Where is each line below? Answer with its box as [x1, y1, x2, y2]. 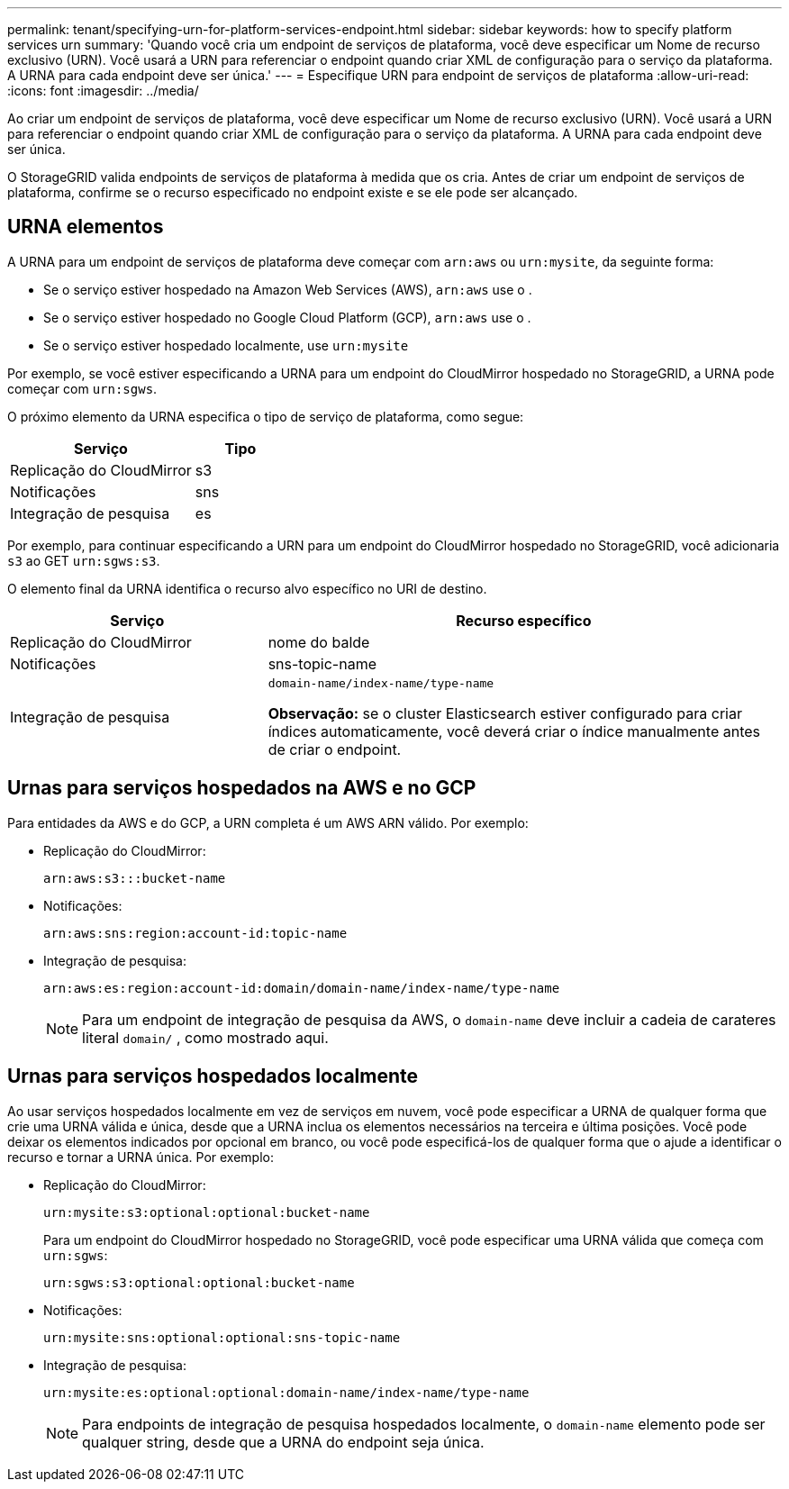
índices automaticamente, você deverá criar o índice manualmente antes [268, 722, 760, 740]
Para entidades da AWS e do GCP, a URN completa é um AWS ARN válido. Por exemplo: [7, 814, 529, 831]
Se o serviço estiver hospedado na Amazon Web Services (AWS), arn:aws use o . [43, 281, 532, 297]
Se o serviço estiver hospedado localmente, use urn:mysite [43, 337, 409, 353]
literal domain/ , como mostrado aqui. [82, 1028, 329, 1047]
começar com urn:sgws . [7, 380, 158, 396]
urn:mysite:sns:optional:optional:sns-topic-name [43, 1330, 401, 1345]
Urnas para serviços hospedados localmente [7, 1065, 419, 1088]
